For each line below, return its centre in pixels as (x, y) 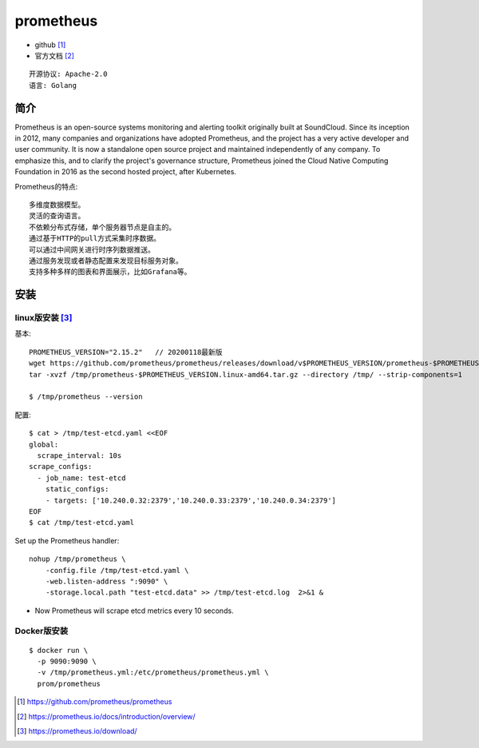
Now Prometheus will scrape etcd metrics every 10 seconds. (135, 611)
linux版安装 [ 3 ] (44, 318)
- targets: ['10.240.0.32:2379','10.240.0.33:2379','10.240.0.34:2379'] (191, 500)
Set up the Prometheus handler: (67, 540)
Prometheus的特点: (46, 186)
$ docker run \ (59, 650)
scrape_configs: (61, 467)
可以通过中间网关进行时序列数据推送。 (92, 249)
